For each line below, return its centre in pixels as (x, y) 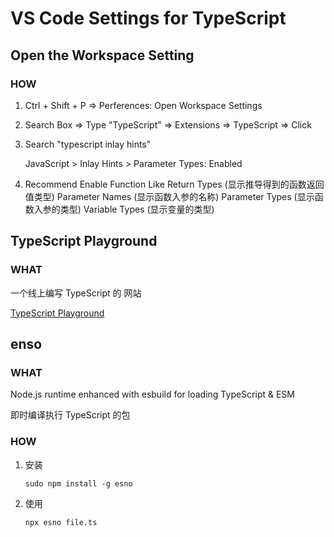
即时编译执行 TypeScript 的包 (70, 415)
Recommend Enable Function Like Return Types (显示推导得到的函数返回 (174, 184)
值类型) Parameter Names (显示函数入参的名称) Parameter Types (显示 (169, 196)
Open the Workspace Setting (102, 55)
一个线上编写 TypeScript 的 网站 (76, 293)
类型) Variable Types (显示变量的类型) (137, 209)
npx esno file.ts (61, 522)
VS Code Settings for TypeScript (148, 18)
